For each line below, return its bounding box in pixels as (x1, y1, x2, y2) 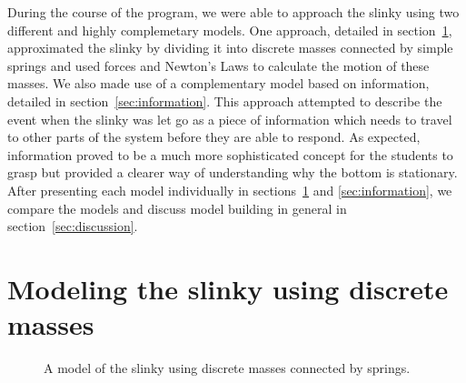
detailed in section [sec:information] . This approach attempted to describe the (7, 91, 442, 110)
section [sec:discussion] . (7, 217, 138, 236)
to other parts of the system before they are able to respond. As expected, (7, 127, 421, 146)
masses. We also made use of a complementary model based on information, (7, 74, 430, 93)
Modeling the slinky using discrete (7, 269, 449, 307)
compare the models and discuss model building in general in (7, 198, 347, 217)
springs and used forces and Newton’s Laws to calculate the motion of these (7, 55, 430, 75)
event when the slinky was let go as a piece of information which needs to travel (7, 109, 452, 128)
